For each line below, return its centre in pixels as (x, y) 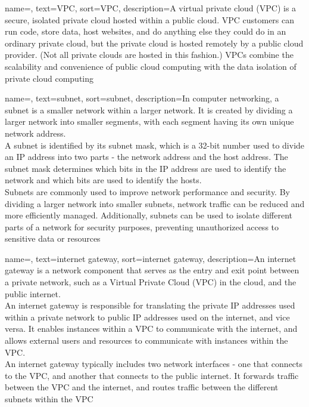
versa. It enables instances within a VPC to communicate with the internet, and (151, 329)
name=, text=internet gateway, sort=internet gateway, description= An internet (151, 258)
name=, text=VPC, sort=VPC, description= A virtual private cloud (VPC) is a (151, 8)
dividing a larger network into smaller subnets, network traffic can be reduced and (155, 203)
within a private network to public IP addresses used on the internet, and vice (147, 317)
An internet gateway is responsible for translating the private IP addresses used (150, 305)
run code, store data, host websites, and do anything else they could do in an (146, 31)
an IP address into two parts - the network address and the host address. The (146, 157)
